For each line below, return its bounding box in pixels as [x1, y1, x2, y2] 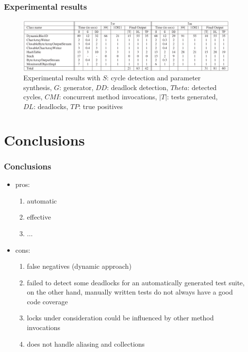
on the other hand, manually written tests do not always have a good [27, 287, 233, 297]
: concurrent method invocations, [59, 92, 157, 102]
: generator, [59, 82, 94, 92]
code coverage [27, 296, 68, 306]
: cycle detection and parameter [106, 73, 201, 83]
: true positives [79, 101, 123, 111]
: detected [187, 82, 217, 92]
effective [27, 212, 51, 222]
